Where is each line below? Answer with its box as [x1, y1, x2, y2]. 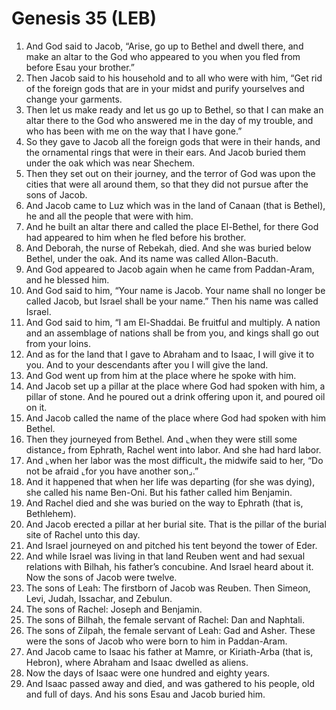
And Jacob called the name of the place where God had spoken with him [25, 412, 326, 424]
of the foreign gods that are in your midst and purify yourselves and [25, 82, 305, 94]
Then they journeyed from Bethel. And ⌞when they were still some [25, 433, 298, 445]
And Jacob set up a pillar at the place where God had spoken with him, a [25, 380, 326, 392]
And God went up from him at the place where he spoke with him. [25, 369, 297, 381]
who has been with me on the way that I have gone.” [25, 125, 243, 137]
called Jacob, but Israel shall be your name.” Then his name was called [25, 295, 319, 307]
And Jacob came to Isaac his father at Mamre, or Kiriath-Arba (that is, [25, 645, 314, 657]
